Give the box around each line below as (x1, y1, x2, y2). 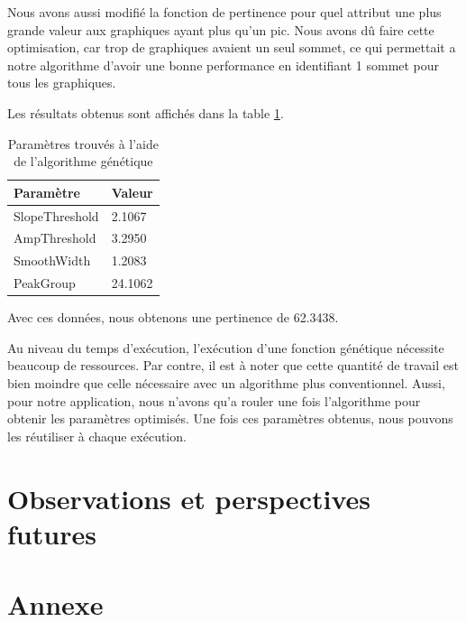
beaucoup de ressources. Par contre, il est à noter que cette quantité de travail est (7, 356, 459, 375)
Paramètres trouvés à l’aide (7, 134, 159, 153)
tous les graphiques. (7, 73, 116, 92)
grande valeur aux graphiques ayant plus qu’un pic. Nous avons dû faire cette (7, 20, 434, 39)
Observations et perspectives (7, 479, 370, 516)
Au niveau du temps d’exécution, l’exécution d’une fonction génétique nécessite (7, 338, 444, 357)
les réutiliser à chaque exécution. (7, 426, 187, 445)
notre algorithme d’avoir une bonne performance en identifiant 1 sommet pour (7, 55, 440, 74)
